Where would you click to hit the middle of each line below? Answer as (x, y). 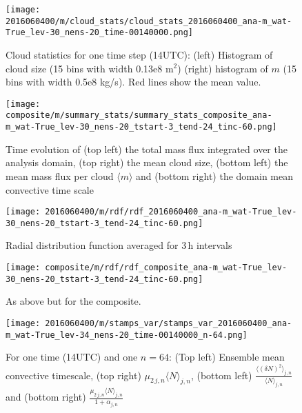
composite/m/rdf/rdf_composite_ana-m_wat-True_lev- (166, 268)
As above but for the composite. (73, 301)
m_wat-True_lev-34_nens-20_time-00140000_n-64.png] (127, 335)
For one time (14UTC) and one (72, 357)
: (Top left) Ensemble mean (226, 357)
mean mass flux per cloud (60, 175)
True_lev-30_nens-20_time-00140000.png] (100, 33)
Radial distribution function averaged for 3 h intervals (119, 245)
